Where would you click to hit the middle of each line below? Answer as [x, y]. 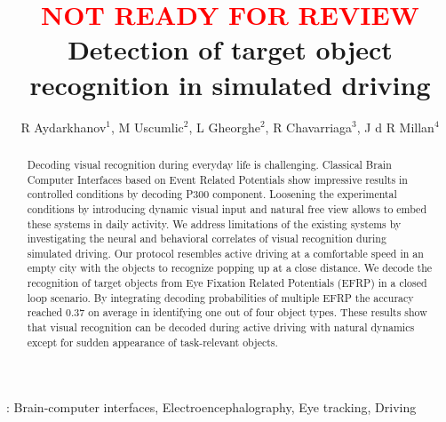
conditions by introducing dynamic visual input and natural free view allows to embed [227, 208]
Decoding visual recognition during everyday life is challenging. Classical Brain [209, 164]
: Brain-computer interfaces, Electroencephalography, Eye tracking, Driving [211, 407]
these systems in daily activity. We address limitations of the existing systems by [214, 223]
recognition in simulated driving [230, 84]
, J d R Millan [395, 127]
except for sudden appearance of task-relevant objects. [152, 342]
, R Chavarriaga [309, 127]
